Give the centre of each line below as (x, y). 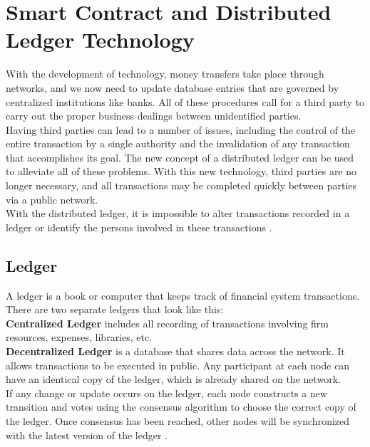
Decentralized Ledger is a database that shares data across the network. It (175, 351)
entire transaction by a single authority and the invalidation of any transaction (178, 143)
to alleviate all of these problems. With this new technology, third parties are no (181, 171)
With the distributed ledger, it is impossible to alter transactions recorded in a (178, 213)
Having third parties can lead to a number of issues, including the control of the (181, 129)
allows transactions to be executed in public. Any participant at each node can (178, 365)
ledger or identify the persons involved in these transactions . (139, 227)
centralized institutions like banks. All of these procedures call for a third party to (185, 101)
